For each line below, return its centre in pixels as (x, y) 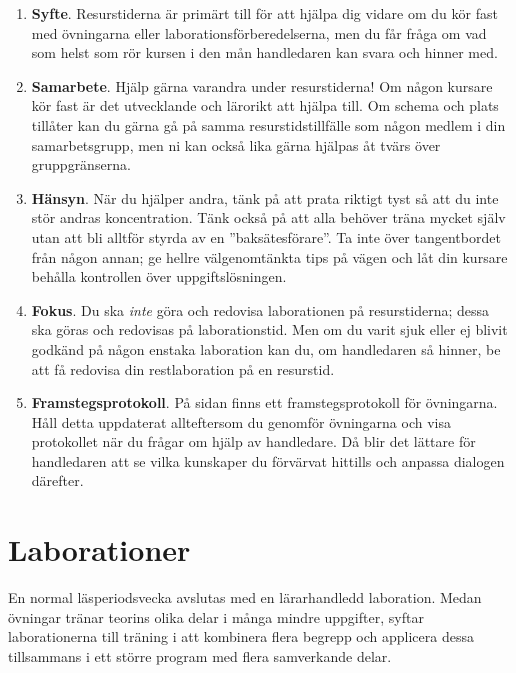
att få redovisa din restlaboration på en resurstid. (183, 368)
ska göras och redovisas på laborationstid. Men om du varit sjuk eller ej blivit (269, 329)
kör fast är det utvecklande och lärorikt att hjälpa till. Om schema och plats (265, 105)
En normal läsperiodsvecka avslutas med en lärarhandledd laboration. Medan (245, 597)
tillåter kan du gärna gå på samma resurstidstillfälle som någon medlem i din (268, 124)
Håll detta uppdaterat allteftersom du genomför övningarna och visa (241, 421)
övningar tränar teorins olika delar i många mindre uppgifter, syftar (216, 616)
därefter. (57, 480)
